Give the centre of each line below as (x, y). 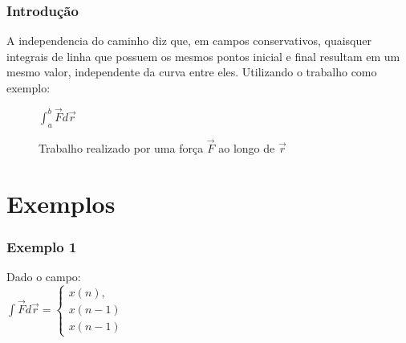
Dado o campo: (44, 277)
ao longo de (247, 147)
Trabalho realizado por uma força (121, 147)
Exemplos (61, 203)
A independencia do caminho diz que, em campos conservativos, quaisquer (189, 41)
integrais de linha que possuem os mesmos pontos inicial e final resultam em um (203, 56)
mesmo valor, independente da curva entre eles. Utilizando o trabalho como (192, 72)
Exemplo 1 (42, 246)
